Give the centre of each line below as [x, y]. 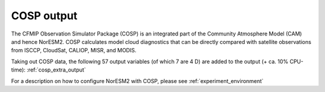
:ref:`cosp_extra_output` [57, 70]
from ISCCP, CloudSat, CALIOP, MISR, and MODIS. [74, 51]
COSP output [44, 16]
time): [18, 70]
